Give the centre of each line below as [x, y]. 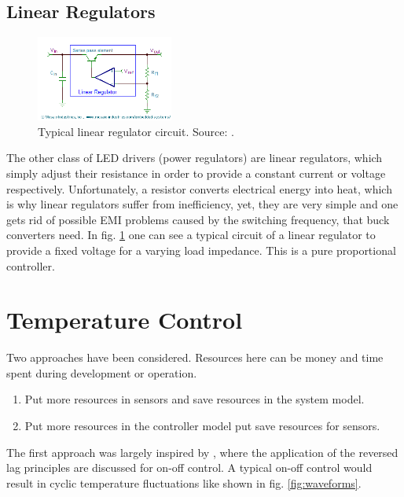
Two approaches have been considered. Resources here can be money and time [195, 357]
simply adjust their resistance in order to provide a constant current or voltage [196, 173]
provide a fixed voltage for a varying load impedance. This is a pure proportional [201, 250]
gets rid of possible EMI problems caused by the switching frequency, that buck [198, 219]
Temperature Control [125, 320]
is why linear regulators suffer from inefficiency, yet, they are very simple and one [202, 204]
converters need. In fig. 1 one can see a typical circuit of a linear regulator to [191, 235]
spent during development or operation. [102, 372]
